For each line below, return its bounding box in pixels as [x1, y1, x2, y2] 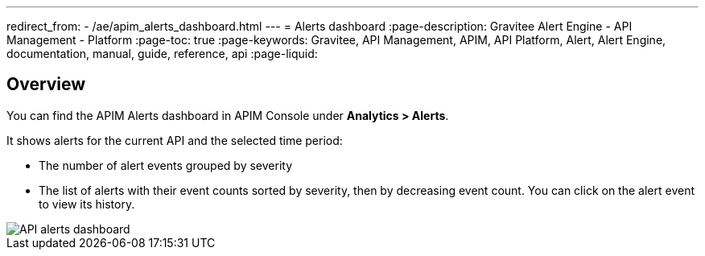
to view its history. [39, 196, 135, 211]
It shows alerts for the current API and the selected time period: [6, 133, 343, 147]
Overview [6, 74, 86, 95]
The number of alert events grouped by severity [39, 158, 292, 172]
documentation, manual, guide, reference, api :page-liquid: [6, 47, 318, 60]
